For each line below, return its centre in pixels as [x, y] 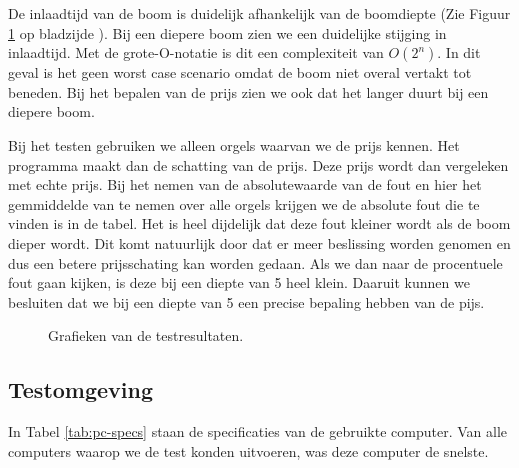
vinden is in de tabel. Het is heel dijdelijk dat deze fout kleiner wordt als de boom [259, 223]
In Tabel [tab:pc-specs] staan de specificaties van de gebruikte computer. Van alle [258, 431]
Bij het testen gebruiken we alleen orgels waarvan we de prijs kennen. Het [234, 144]
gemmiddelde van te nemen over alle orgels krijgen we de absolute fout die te [244, 203]
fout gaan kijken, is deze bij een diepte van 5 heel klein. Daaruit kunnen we [239, 282]
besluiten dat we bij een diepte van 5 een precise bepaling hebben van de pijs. [246, 301]
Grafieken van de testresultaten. [146, 335]
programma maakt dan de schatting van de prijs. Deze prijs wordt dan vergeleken [258, 164]
